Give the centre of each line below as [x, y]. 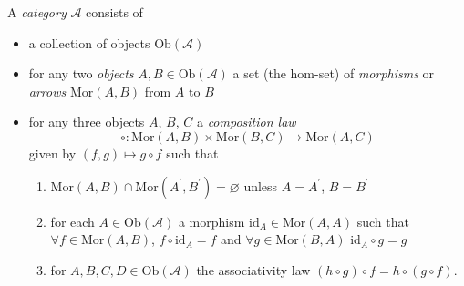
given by [52, 153]
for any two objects [81, 73]
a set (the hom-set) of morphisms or [334, 73]
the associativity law [253, 269]
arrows [47, 91]
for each [72, 221]
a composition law [246, 122]
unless [261, 185]
